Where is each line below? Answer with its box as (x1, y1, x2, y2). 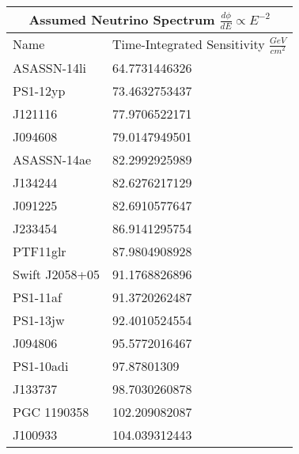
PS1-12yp (13, 81, 66, 100)
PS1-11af (13, 287, 62, 306)
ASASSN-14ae (13, 149, 92, 168)
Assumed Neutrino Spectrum (28, 10, 215, 28)
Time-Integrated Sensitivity (112, 34, 265, 53)
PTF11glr (13, 241, 66, 260)
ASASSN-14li (13, 58, 86, 77)
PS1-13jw (13, 310, 65, 329)
